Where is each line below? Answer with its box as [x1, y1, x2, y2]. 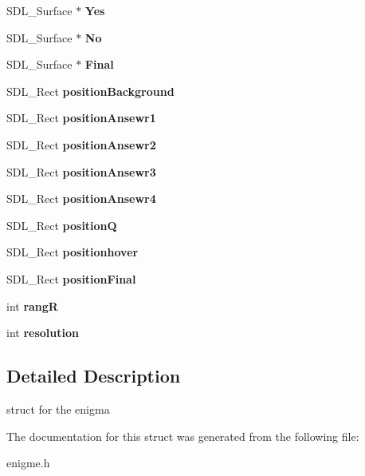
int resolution [6, 324, 79, 341]
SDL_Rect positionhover [6, 244, 139, 260]
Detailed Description [6, 363, 181, 388]
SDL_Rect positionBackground [6, 82, 175, 99]
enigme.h [6, 454, 50, 471]
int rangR [6, 297, 58, 314]
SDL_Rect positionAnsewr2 [6, 136, 156, 153]
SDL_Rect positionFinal [6, 270, 136, 287]
